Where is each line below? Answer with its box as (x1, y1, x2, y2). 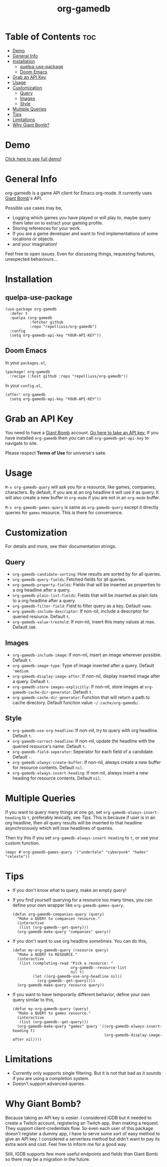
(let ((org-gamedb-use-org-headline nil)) (32, 974, 122, 979)
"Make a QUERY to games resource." (17, 1011, 91, 1016)
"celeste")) (5, 854, 30, 859)
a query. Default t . (12, 679, 51, 685)
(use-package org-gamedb (5, 307, 57, 312)
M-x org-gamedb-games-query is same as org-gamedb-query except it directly (5, 504, 159, 510)
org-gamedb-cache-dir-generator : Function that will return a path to (12, 695, 151, 701)
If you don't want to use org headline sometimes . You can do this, (12, 938, 148, 944)
